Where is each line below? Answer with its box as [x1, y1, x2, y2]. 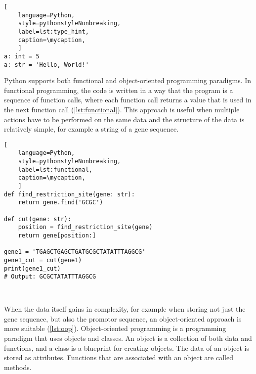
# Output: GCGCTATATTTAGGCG [4, 273, 96, 280]
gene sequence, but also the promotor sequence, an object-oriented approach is [4, 313, 242, 324]
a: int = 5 [4, 52, 40, 60]
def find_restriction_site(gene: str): [4, 190, 135, 198]
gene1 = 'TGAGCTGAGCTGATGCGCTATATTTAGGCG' [4, 248, 146, 256]
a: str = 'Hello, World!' [4, 61, 89, 68]
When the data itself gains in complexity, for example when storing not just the [4, 304, 246, 314]
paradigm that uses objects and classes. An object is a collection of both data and [4, 333, 252, 343]
